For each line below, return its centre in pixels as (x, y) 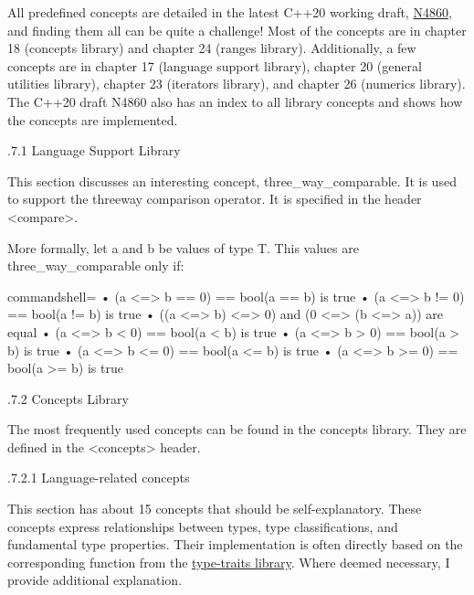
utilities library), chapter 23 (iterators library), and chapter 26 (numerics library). (237, 84)
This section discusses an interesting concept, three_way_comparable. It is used (232, 181)
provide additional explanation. (95, 580)
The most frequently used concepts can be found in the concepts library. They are (237, 429)
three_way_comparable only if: (96, 266)
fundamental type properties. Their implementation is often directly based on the (235, 544)
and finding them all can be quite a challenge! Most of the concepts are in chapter (237, 30)
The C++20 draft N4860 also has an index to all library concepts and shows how (235, 101)
